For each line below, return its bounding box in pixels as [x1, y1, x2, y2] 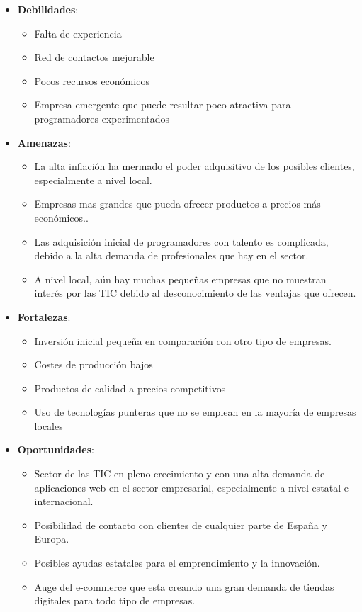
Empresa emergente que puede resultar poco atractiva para [34, 97, 291, 112]
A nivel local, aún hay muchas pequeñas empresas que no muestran [34, 271, 327, 286]
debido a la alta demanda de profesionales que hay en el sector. [34, 248, 309, 263]
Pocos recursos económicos [34, 73, 149, 88]
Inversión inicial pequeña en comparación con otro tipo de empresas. [34, 333, 332, 348]
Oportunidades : [17, 442, 94, 457]
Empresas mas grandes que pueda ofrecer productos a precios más [34, 196, 321, 211]
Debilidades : [17, 2, 79, 16]
